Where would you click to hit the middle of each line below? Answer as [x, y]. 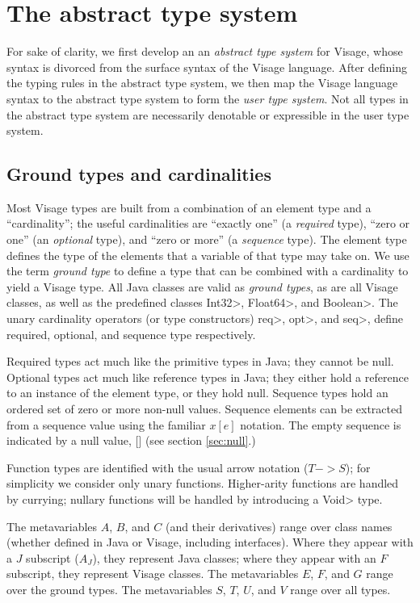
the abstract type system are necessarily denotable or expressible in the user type [208, 114]
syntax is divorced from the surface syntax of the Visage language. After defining [207, 67]
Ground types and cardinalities [139, 174]
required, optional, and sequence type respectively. [131, 334]
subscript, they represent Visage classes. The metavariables [153, 574]
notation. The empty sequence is [321, 424]
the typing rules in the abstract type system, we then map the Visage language [202, 83]
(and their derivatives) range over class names [279, 526]
